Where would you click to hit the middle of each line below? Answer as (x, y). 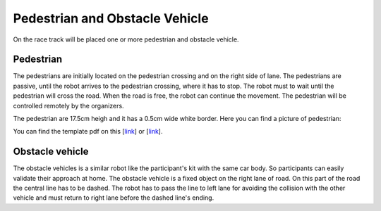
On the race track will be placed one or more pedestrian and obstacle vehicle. (126, 39)
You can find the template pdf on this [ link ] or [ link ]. (88, 132)
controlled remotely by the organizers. (68, 105)
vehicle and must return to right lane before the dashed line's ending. (114, 198)
